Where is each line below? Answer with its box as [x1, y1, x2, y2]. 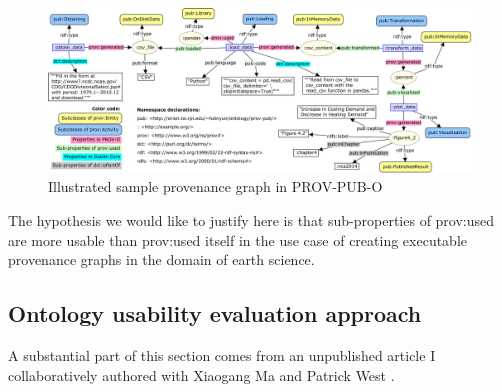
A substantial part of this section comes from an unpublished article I [8, 344, 436, 365]
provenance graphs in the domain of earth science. [8, 249, 315, 270]
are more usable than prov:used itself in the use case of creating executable [8, 229, 468, 250]
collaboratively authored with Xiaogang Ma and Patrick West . [8, 364, 395, 385]
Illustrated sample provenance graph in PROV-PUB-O [48, 176, 383, 197]
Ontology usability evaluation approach [8, 298, 422, 329]
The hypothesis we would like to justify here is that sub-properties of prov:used [8, 209, 495, 230]
